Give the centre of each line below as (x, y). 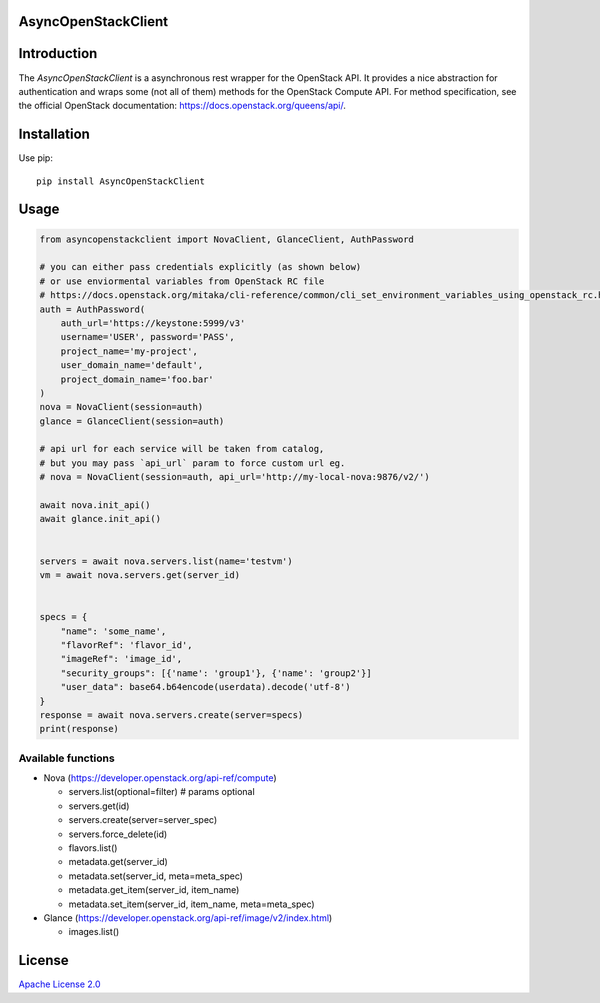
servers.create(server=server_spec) (143, 820)
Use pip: (36, 158)
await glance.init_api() (100, 519)
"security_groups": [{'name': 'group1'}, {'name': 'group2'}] (216, 673)
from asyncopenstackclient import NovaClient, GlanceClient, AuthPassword (227, 239)
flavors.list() (93, 847)
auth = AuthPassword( (92, 309)
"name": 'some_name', (113, 631)
